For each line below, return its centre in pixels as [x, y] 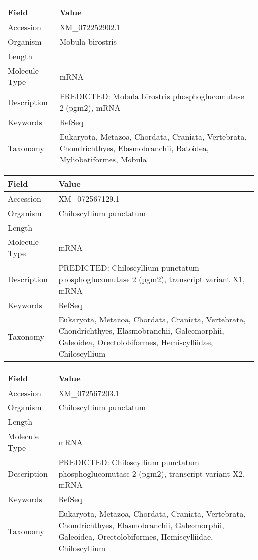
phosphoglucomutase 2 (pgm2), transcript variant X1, [152, 279]
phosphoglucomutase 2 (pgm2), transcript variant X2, [152, 473]
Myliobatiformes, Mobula [103, 159]
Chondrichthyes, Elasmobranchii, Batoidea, [134, 148]
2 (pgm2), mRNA [90, 108]
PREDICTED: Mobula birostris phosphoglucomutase [152, 96]
